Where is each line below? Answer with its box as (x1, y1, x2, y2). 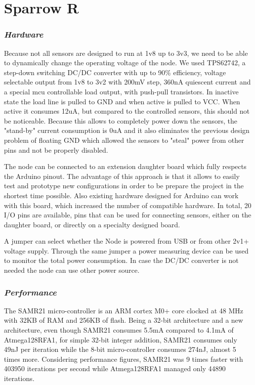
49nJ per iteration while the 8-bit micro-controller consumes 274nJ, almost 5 (4, 344, 236, 354)
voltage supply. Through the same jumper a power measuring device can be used (4, 245, 249, 256)
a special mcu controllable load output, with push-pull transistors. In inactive (4, 86, 239, 96)
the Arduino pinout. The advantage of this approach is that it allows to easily (4, 171, 240, 181)
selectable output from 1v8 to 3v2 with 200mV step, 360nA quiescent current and (4, 77, 251, 87)
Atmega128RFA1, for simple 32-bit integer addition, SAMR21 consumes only (4, 334, 237, 344)
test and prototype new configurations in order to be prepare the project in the (4, 180, 244, 191)
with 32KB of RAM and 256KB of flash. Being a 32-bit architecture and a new (4, 315, 243, 325)
